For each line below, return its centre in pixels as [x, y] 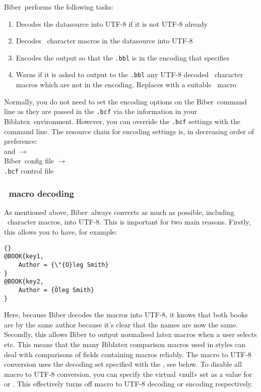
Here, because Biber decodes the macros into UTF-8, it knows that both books [126, 315]
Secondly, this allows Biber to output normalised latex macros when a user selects [130, 334]
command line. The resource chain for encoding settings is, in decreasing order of [129, 131]
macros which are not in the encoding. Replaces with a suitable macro [126, 85]
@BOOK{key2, [24, 282]
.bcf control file [29, 170]
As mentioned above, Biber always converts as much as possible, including [119, 212]
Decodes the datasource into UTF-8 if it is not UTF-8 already [112, 23]
